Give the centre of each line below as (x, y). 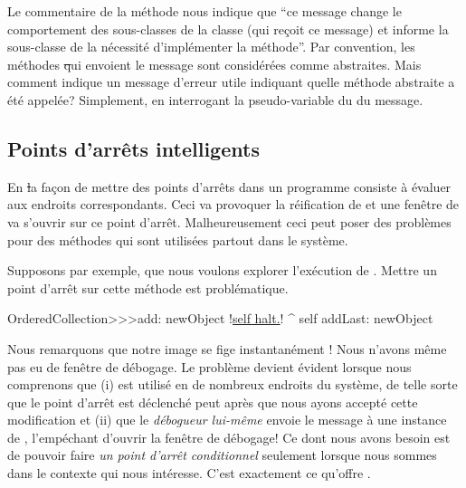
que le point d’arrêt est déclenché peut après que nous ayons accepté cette (213, 402)
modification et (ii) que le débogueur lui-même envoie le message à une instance (227, 420)
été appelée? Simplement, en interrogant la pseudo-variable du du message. (215, 99)
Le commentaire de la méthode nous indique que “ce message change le (204, 11)
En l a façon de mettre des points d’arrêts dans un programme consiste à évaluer (229, 186)
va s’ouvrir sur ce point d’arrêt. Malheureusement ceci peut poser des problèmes (229, 221)
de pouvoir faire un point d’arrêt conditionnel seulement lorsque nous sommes (222, 455)
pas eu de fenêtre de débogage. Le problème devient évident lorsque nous (209, 366)
